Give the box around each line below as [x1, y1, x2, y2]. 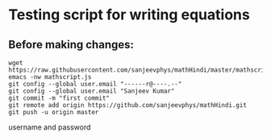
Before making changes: [8, 38, 135, 51]
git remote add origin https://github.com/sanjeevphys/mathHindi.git [8, 101, 248, 109]
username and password [8, 122, 91, 132]
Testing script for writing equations [8, 6, 250, 24]
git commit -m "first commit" [8, 94, 110, 102]
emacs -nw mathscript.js [8, 73, 92, 81]
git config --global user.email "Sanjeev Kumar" [8, 87, 175, 95]
